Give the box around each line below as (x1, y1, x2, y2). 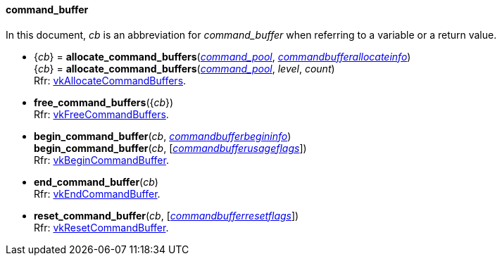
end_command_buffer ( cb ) (34, 175, 158, 188)
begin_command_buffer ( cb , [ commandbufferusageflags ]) (34, 141, 307, 154)
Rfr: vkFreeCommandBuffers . (34, 108, 169, 120)
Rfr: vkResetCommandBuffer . (34, 221, 169, 234)
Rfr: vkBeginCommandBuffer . (34, 153, 169, 166)
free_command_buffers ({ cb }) (34, 96, 174, 108)
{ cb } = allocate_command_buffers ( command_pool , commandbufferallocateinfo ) (34, 50, 411, 63)
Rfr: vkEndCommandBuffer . (34, 187, 161, 200)
